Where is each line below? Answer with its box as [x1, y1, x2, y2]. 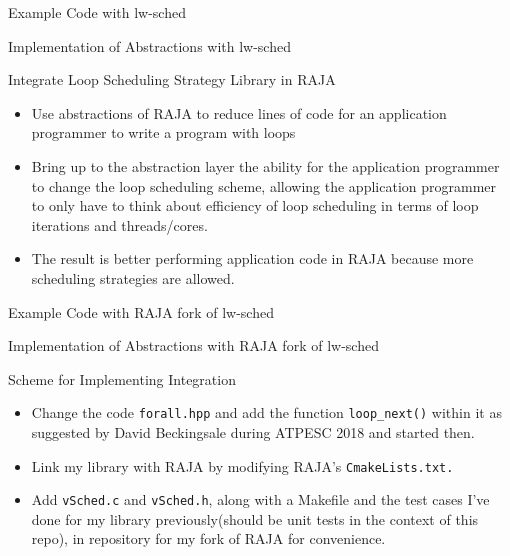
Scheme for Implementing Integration [8, 368, 236, 389]
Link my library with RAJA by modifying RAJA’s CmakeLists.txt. [31, 455, 454, 476]
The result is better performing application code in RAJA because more [31, 248, 474, 269]
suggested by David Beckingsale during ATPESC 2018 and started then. [31, 421, 475, 442]
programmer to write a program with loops [31, 122, 296, 143]
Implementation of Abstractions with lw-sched [8, 35, 291, 56]
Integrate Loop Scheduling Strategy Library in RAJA [8, 69, 336, 90]
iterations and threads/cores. [31, 214, 208, 235]
